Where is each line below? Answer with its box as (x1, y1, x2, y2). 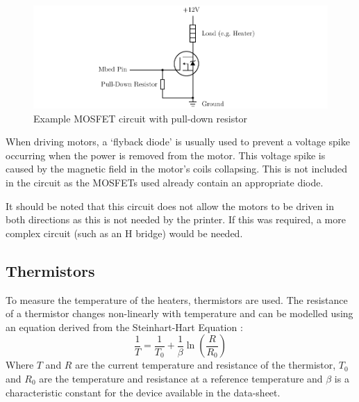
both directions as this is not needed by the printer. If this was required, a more (6, 212, 346, 227)
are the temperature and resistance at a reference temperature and (39, 371, 323, 385)
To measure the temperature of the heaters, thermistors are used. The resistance (6, 292, 348, 307)
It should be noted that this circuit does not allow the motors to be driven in (6, 198, 334, 213)
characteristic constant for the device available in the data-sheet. (6, 385, 281, 399)
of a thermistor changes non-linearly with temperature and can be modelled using (6, 306, 353, 321)
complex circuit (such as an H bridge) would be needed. (6, 225, 243, 240)
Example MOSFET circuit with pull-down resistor (33, 111, 248, 125)
